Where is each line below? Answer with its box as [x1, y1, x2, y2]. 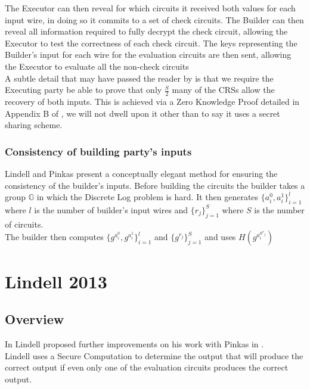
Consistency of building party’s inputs [5, 144, 192, 158]
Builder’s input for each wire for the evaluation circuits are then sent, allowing [5, 48, 292, 61]
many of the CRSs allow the [172, 83, 275, 96]
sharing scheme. [5, 119, 63, 131]
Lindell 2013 [5, 269, 107, 293]
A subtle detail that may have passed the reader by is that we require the [5, 71, 274, 84]
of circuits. [5, 217, 44, 230]
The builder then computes [5, 231, 104, 243]
